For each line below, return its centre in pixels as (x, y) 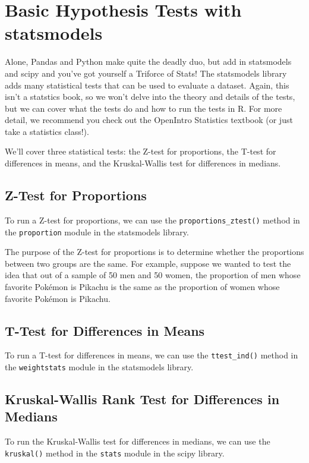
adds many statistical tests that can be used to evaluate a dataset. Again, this (147, 85)
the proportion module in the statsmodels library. (97, 231)
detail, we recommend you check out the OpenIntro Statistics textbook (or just (149, 120)
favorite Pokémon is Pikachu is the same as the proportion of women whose (142, 286)
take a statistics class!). (47, 131)
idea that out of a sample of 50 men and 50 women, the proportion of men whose (153, 275)
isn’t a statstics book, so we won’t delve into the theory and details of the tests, (150, 97)
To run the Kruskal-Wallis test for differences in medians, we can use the (138, 441)
